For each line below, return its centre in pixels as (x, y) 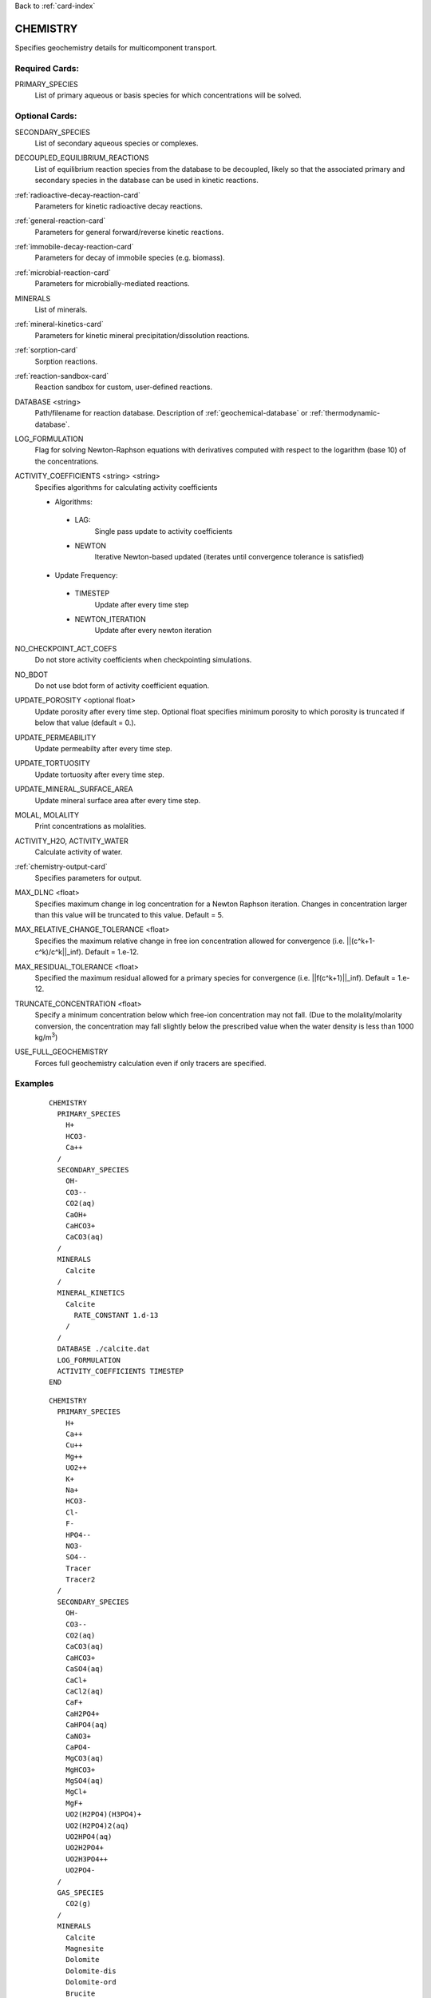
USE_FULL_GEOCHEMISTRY (61, 1052)
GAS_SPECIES (80, 1893)
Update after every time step (142, 604)
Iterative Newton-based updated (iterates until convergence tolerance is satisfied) (229, 557)
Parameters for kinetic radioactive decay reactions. (119, 206)
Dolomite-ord (91, 1982)
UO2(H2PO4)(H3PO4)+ (103, 1815)
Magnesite (84, 1948)
